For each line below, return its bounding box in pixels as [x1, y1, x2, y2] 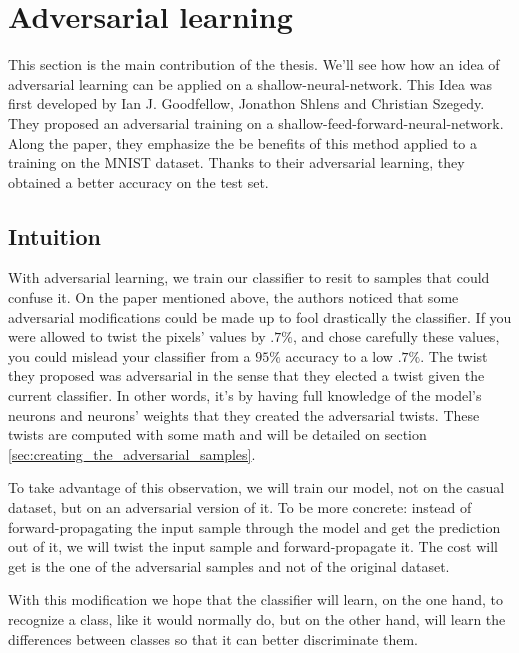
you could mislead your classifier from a [8, 345, 251, 366]
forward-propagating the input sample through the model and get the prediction [8, 516, 501, 537]
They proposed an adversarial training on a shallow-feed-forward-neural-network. [8, 112, 504, 133]
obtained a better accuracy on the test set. [8, 171, 269, 192]
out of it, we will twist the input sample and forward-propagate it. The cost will [8, 536, 498, 557]
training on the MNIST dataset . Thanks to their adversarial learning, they [8, 152, 465, 173]
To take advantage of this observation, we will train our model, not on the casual [8, 477, 505, 498]
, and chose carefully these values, [292, 326, 500, 347]
